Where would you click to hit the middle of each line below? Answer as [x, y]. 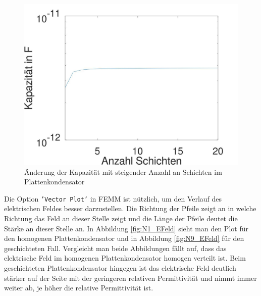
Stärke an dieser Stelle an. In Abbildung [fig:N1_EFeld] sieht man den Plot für [126, 228]
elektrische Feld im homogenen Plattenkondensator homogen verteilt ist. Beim [125, 258]
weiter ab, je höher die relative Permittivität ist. [79, 288]
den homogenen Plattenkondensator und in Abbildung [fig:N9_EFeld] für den [124, 238]
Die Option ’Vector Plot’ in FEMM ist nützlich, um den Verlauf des [113, 198]
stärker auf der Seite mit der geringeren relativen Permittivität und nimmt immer [130, 278]
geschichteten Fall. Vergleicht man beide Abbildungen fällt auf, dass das [115, 248]
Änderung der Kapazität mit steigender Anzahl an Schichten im [123, 171]
